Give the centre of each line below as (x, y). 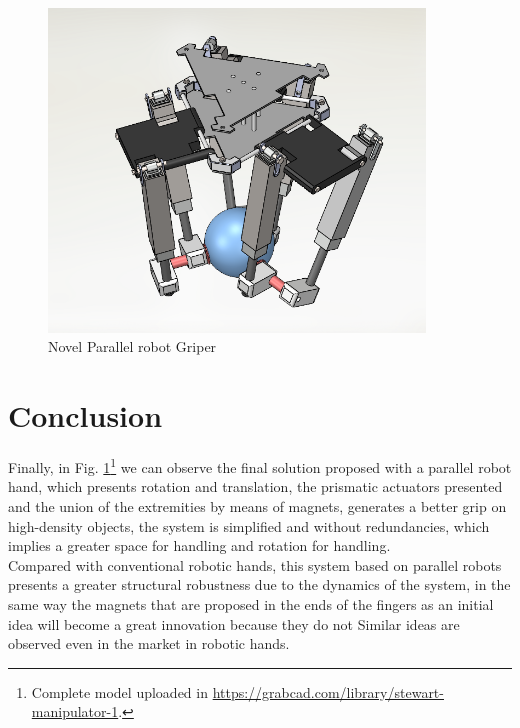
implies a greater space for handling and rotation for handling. (199, 545)
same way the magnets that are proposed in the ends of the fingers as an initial (251, 603)
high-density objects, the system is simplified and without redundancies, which (249, 525)
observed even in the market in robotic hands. (149, 643)
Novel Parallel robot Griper (132, 346)
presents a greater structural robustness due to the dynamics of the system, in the (259, 584)
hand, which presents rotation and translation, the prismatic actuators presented (255, 486)
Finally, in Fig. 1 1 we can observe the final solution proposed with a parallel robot (260, 465)
